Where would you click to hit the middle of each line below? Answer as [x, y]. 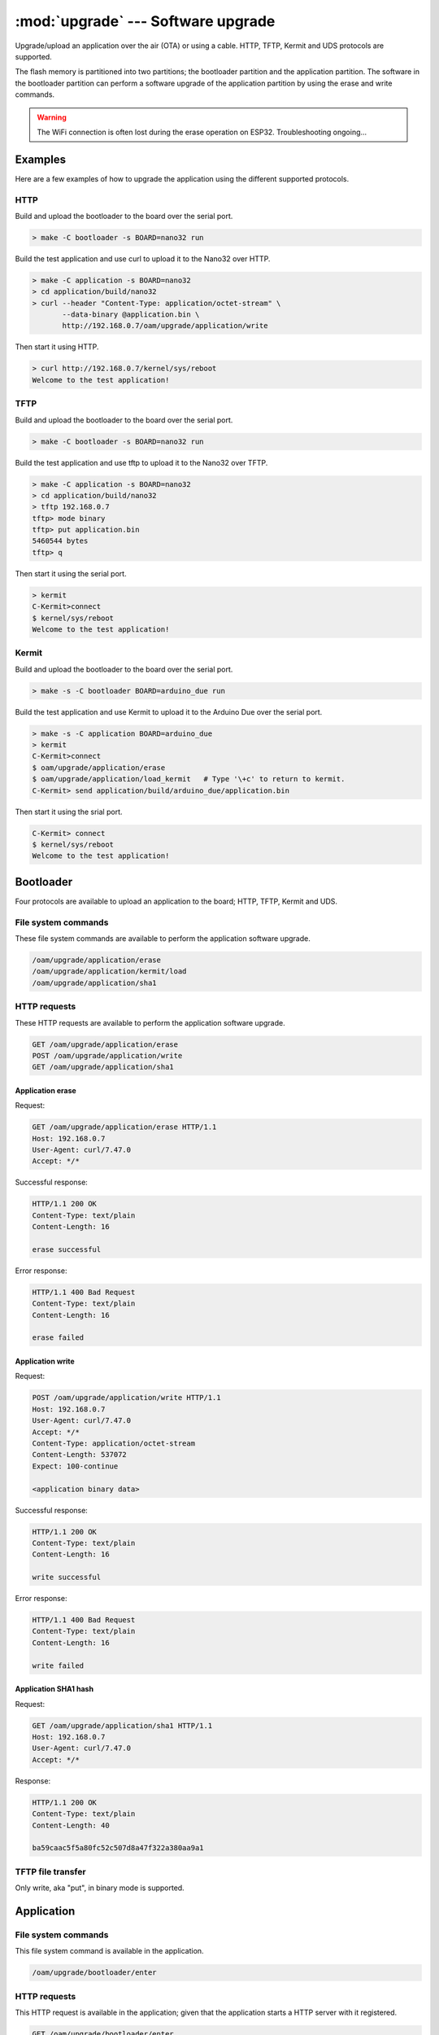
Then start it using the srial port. [69, 812]
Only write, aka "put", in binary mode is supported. [100, 1888]
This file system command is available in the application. [109, 1951]
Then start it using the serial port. [71, 573]
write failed [58, 1665]
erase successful [67, 1249]
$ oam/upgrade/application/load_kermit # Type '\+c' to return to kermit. [189, 779]
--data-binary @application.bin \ [131, 315]
